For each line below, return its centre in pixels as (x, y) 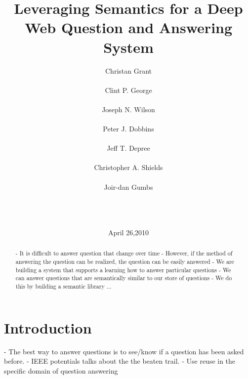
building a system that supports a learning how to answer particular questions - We (123, 270)
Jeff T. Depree (128, 148)
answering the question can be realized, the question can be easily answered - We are (125, 262)
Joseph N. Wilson (128, 109)
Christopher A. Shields (128, 167)
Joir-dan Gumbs (128, 187)
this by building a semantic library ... (63, 286)
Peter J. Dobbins (128, 129)
